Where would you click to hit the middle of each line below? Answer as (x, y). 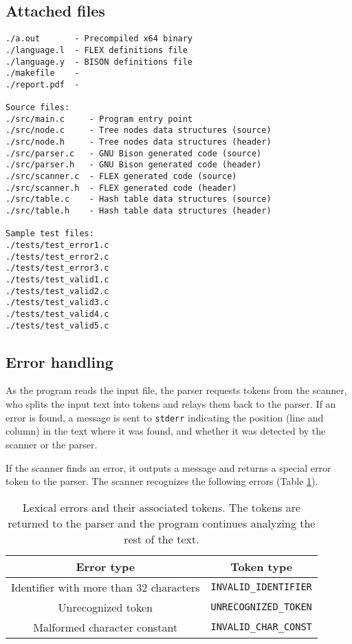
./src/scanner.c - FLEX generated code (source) (121, 177)
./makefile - (43, 73)
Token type (262, 566)
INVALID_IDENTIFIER (261, 587)
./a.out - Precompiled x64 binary (99, 39)
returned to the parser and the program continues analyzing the (162, 523)
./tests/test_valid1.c (57, 279)
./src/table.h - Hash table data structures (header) (139, 211)
